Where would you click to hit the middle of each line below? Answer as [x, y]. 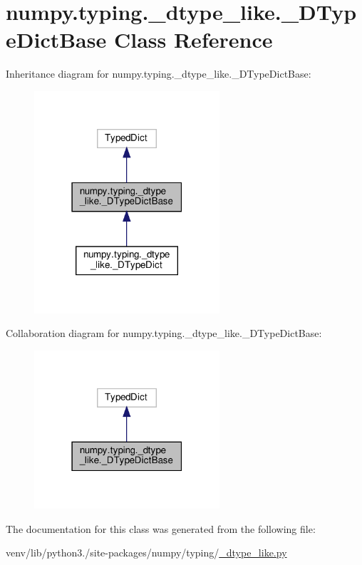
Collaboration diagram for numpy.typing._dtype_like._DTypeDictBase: [164, 333]
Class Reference [193, 40]
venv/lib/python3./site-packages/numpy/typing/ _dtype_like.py [146, 553]
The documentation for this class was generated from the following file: [161, 528]
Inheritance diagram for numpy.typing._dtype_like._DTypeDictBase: [159, 74]
